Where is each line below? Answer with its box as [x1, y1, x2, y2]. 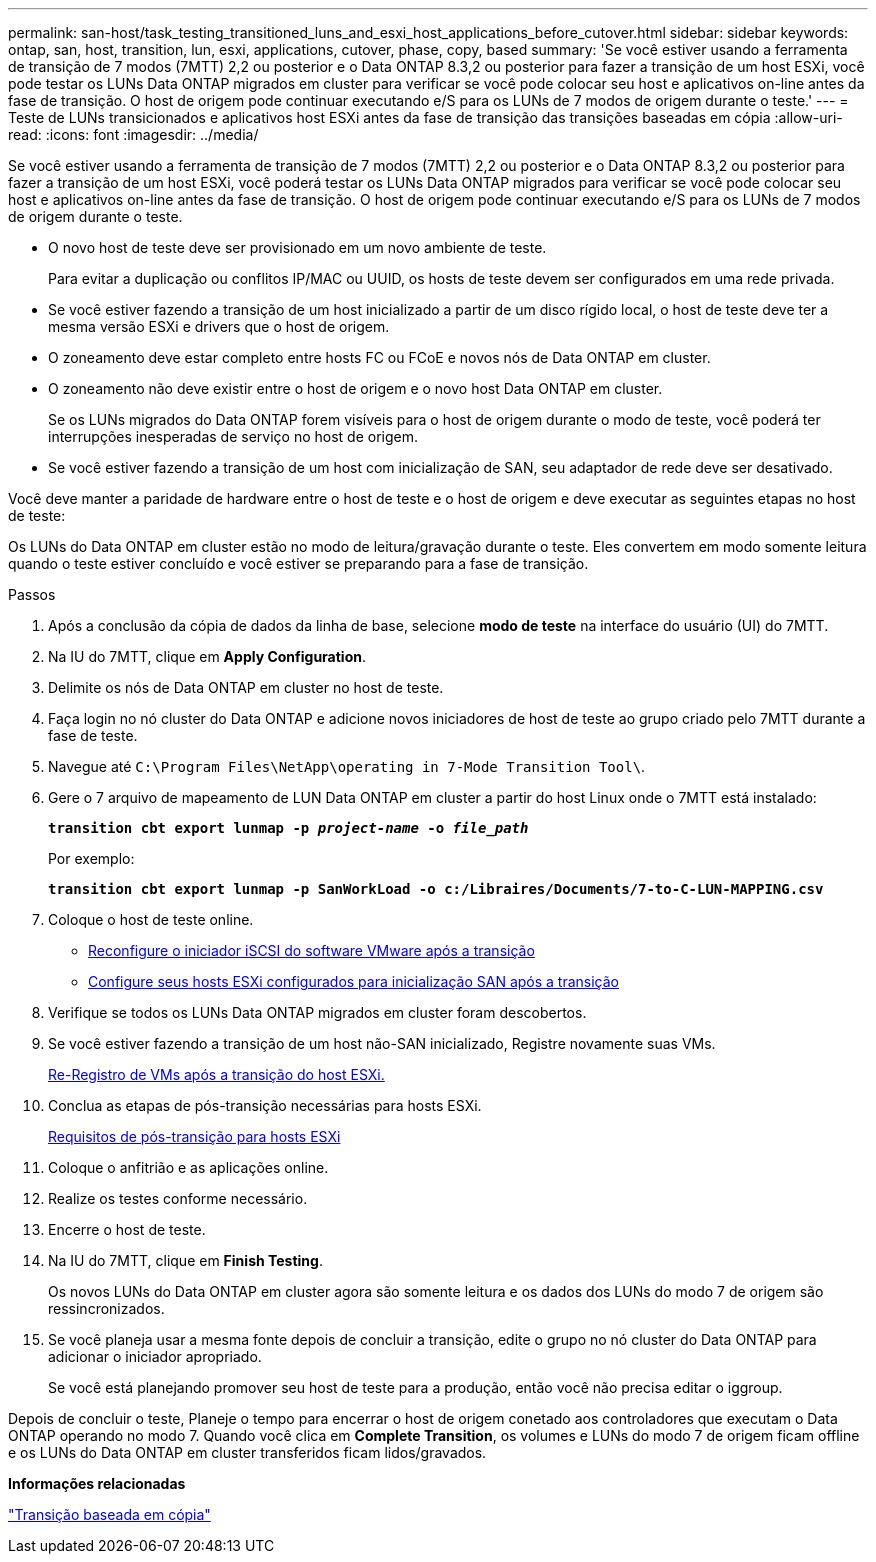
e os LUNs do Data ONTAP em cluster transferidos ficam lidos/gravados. [8, 1444, 487, 1461]
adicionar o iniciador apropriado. [48, 1348, 262, 1365]
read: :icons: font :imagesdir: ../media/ [8, 126, 259, 143]
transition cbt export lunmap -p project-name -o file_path [48, 820, 529, 836]
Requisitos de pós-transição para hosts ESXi [48, 1128, 341, 1145]
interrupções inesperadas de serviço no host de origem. [48, 428, 418, 445]
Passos [8, 586, 56, 603]
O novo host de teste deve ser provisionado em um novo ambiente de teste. [48, 239, 547, 256]
